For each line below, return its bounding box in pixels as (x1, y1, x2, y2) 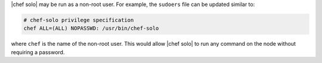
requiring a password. (11, 48, 65, 56)
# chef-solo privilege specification (23, 17, 134, 23)
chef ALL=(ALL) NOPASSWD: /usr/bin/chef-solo (23, 25, 159, 32)
